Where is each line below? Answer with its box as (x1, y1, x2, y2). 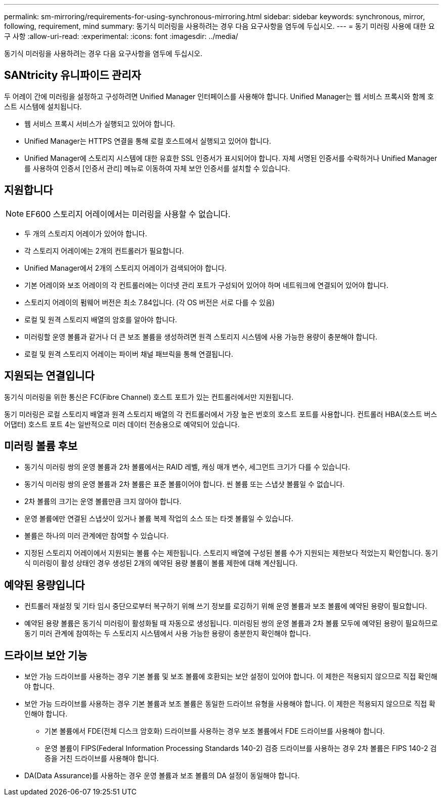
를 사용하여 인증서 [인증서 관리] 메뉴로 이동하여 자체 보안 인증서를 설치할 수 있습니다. (24, 163, 290, 173)
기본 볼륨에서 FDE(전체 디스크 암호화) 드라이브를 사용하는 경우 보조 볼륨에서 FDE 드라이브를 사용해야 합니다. (45, 727, 385, 736)
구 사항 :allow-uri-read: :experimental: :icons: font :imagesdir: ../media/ (4, 32, 238, 40)
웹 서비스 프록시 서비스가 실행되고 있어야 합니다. (24, 119, 175, 128)
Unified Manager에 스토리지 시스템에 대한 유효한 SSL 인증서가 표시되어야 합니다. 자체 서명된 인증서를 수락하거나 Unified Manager (24, 153, 437, 162)
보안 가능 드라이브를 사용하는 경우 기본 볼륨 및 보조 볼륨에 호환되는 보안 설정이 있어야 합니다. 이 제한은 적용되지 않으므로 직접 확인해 (24, 672, 437, 681)
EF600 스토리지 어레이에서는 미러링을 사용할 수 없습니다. (26, 208, 231, 219)
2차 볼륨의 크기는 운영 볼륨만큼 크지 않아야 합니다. (24, 497, 182, 506)
